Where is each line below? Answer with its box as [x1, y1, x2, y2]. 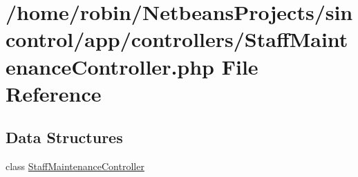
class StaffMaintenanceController [6, 159, 144, 174]
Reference [6, 79, 102, 107]
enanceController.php [6, 52, 215, 80]
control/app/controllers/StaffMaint [6, 25, 348, 53]
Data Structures [6, 127, 123, 148]
